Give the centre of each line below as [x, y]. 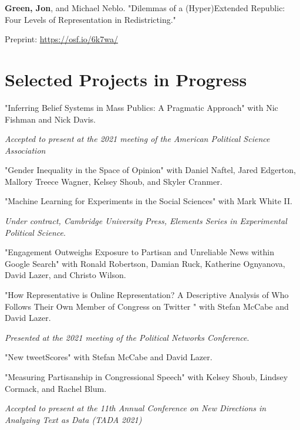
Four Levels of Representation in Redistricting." [90, 19]
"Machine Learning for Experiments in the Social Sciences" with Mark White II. [149, 201]
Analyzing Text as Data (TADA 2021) [73, 419]
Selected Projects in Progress [126, 79]
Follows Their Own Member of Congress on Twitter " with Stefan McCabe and [147, 306]
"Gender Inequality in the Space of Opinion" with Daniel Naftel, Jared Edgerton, [150, 170]
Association [25, 150]
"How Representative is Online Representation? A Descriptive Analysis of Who [147, 295]
